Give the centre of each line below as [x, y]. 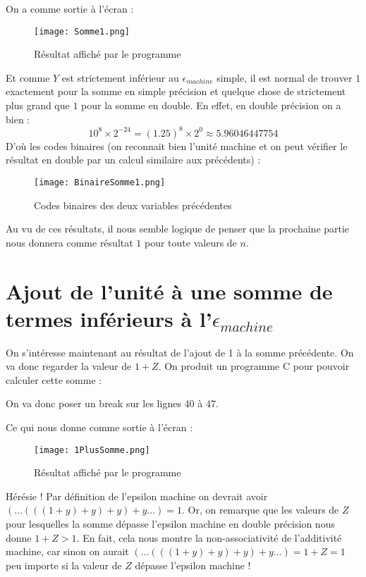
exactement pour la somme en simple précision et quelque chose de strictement [176, 91]
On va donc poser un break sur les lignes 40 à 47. [112, 403]
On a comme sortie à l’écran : [70, 8]
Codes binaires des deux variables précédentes [133, 205]
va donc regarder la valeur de [69, 366]
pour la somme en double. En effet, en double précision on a [211, 105]
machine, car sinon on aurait [67, 551]
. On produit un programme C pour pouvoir [254, 366]
